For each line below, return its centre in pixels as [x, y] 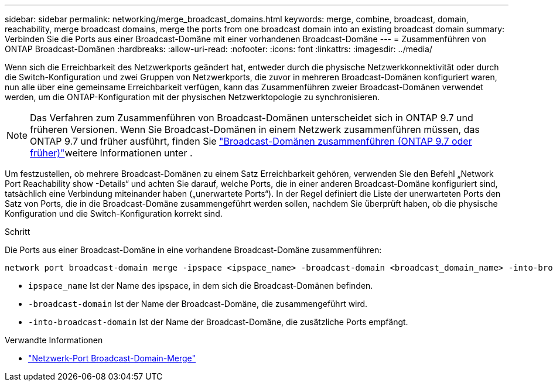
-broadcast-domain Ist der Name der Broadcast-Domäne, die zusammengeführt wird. [198, 304]
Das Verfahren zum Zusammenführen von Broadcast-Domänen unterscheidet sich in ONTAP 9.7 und [252, 118]
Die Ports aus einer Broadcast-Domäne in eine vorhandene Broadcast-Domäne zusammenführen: [193, 250]
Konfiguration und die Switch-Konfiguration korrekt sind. [114, 214]
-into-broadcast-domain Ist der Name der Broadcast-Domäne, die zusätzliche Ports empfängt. [218, 322]
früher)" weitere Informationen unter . [111, 153]
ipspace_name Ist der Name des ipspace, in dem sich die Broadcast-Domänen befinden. [201, 286]
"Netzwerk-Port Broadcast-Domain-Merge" [112, 358]
